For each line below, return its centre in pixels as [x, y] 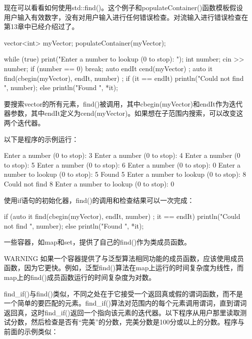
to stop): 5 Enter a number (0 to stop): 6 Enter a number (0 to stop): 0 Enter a [122, 164]
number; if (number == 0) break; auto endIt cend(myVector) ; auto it [108, 68]
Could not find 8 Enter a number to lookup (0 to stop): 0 [89, 183]
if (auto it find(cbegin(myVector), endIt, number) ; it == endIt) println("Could [122, 216]
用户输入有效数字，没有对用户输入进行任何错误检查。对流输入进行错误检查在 [126, 17]
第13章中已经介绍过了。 [41, 26]
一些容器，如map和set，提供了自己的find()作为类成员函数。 [97, 242]
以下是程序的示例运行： [41, 139]
